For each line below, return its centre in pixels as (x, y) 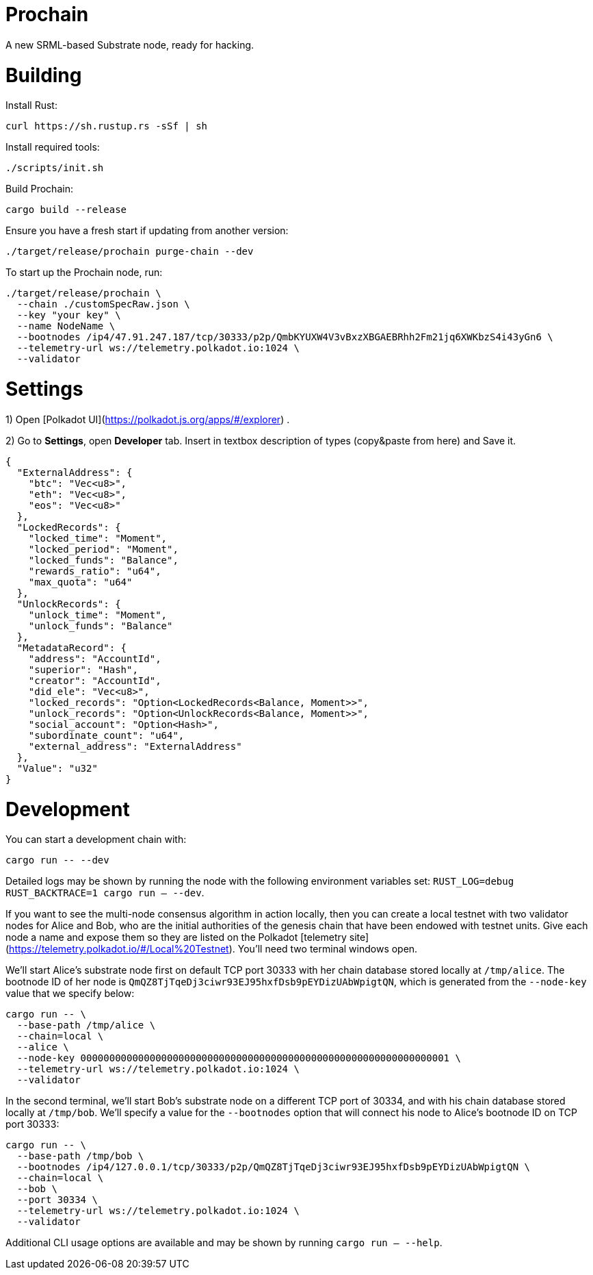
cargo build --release (66, 210)
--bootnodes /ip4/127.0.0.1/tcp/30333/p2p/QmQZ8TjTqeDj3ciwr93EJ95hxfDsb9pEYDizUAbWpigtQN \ (274, 1167)
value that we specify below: (70, 994)
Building (44, 75)
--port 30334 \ (57, 1200)
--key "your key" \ (69, 315)
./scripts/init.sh (55, 168)
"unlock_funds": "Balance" (101, 626)
